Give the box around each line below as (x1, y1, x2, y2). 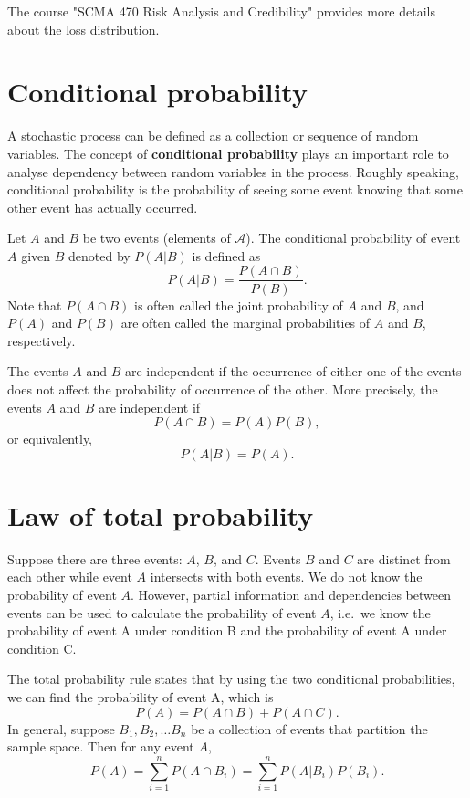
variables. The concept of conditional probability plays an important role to (7, 143, 449, 163)
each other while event (7, 567, 132, 586)
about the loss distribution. (7, 19, 160, 38)
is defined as (192, 246, 261, 265)
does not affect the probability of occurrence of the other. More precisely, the (7, 379, 438, 398)
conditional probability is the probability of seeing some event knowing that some (7, 180, 463, 199)
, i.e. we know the (329, 603, 431, 622)
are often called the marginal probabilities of (120, 313, 371, 332)
